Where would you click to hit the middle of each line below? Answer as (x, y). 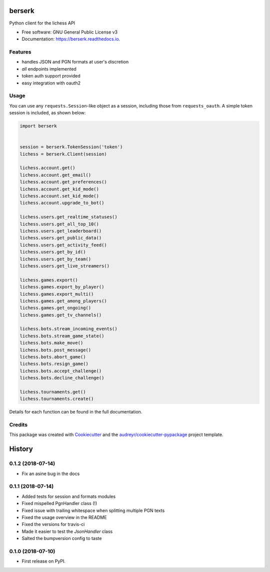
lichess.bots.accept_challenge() (61, 371)
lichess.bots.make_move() (51, 343)
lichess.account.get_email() (55, 175)
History (21, 449)
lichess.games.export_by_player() (62, 287)
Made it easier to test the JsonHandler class (67, 531)
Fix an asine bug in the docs (51, 473)
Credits (18, 425)
